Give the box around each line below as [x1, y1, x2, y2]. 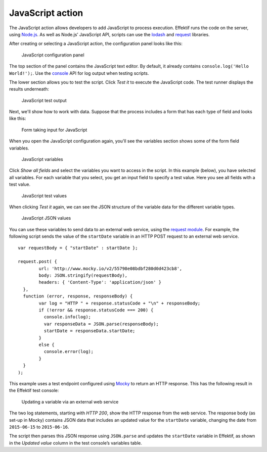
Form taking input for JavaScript [21, 127, 88, 133]
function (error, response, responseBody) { [23, 294, 133, 299]
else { [39, 342, 55, 348]
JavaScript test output [21, 97, 67, 103]
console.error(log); [44, 349, 94, 354]
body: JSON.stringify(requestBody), [39, 273, 128, 278]
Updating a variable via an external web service [21, 399, 119, 404]
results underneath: [9, 86, 49, 92]
